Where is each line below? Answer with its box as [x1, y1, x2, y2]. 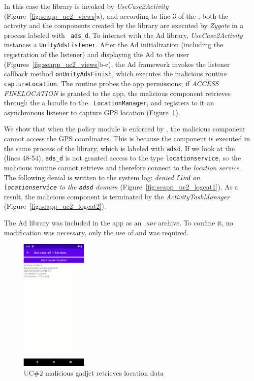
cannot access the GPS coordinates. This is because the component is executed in [4, 133, 250, 144]
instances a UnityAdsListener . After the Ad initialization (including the [4, 39, 223, 50]
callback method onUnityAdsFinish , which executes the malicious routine [4, 68, 227, 79]
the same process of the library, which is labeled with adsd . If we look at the [4, 143, 235, 153]
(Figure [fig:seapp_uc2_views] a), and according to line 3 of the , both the [4, 10, 228, 21]
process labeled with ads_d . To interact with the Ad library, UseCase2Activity [4, 30, 243, 40]
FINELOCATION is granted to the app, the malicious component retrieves [4, 88, 231, 98]
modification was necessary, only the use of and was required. [4, 227, 189, 237]
